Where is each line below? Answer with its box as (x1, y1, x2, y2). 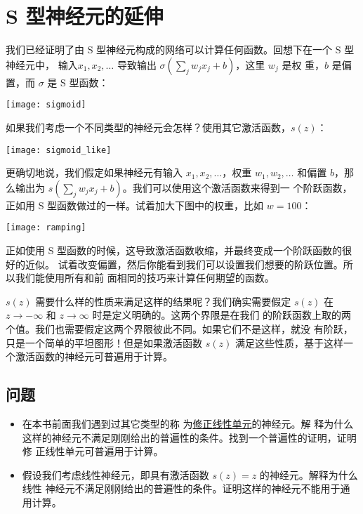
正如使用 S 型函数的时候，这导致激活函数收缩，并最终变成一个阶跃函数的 (6, 243, 343, 258)
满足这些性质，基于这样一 (235, 335, 353, 350)
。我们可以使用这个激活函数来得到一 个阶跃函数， (122, 180, 352, 195)
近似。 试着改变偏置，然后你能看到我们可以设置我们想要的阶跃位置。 (25, 256, 343, 271)
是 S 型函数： (47, 74, 109, 89)
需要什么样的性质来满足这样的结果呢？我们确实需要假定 (35, 294, 291, 308)
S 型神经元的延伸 (6, 1, 164, 30)
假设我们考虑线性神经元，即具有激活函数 (22, 467, 209, 482)
